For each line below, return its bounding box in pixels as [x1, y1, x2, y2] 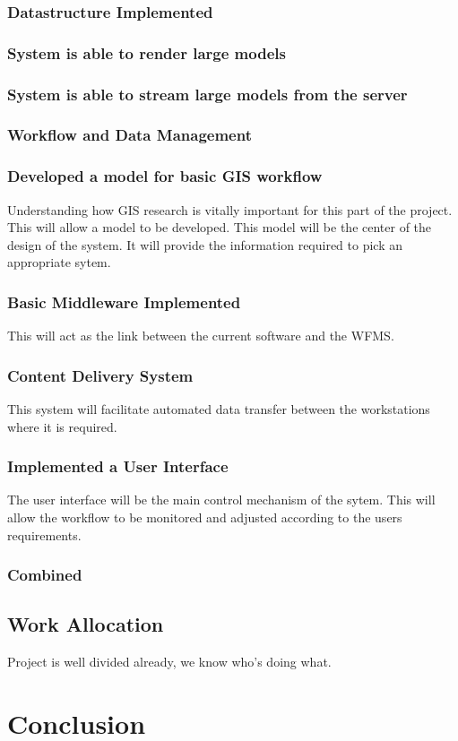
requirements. [7, 525, 82, 544]
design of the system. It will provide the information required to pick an [7, 235, 403, 254]
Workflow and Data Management [7, 124, 252, 146]
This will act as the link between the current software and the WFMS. [7, 326, 394, 345]
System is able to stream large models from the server [7, 82, 408, 105]
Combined [7, 564, 82, 586]
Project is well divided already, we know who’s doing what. [7, 652, 332, 671]
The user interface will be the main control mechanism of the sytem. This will [7, 490, 436, 509]
